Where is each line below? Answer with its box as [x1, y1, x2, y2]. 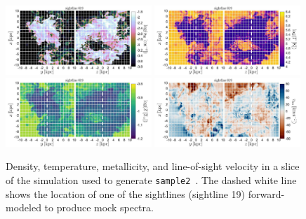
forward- [248, 186, 285, 201]
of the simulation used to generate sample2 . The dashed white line [6, 172, 297, 187]
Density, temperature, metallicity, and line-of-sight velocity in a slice [6, 159, 300, 174]
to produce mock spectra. [44, 200, 154, 215]
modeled [6, 200, 41, 215]
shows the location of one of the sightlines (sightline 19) [6, 186, 246, 201]
